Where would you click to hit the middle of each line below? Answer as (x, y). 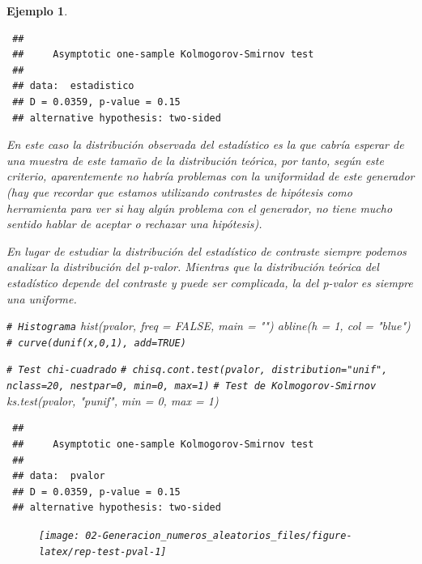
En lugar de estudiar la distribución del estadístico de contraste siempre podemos (207, 250)
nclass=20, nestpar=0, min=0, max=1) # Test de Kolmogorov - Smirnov (192, 386)
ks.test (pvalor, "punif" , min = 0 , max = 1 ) (113, 400)
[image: (60, 535)
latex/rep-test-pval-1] (103, 551)
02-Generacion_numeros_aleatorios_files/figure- (219, 535)
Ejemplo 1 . (37, 11)
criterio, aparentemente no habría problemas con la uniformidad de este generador (211, 176)
